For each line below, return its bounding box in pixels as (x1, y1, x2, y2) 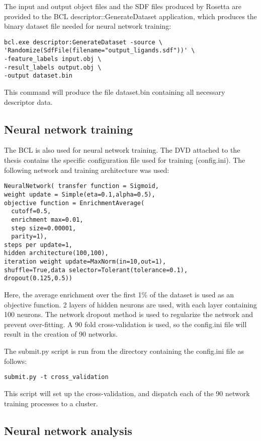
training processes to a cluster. (4, 398, 98, 408)
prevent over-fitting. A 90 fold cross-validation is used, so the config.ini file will (4, 319, 247, 329)
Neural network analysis (4, 422, 132, 438)
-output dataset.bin (4, 72, 73, 80)
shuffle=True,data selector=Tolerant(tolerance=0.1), (4, 266, 188, 274)
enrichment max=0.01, (11, 216, 83, 223)
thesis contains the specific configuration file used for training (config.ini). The (4, 155, 245, 165)
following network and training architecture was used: (4, 164, 169, 175)
